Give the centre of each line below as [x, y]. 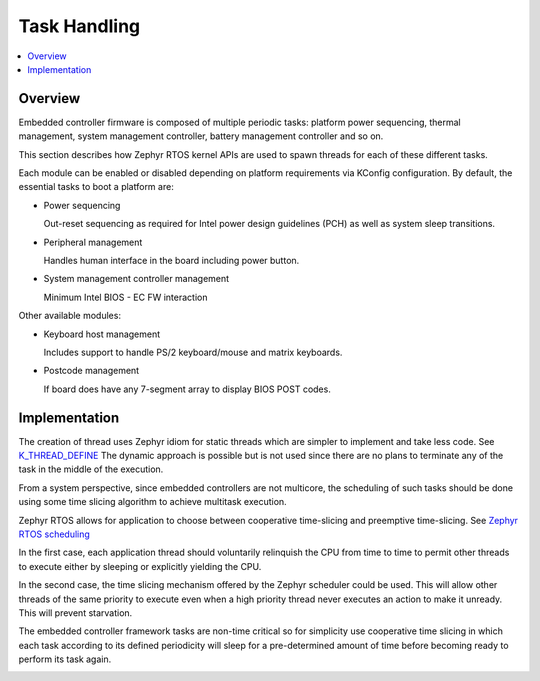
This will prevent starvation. [75, 612]
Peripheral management [93, 242]
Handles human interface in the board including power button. [171, 260]
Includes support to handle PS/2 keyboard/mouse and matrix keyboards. [193, 352]
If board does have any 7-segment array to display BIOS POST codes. [187, 389]
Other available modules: [70, 316]
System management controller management [136, 279]
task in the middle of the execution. [91, 469]
